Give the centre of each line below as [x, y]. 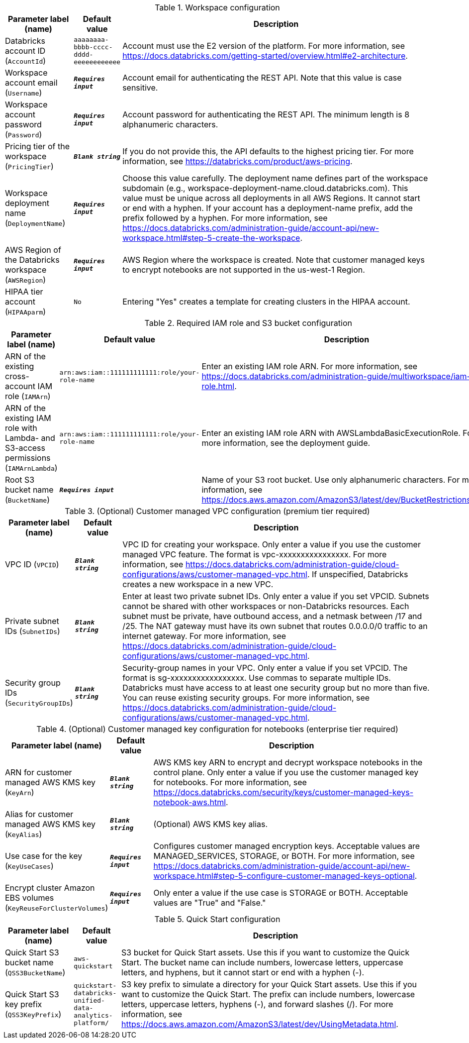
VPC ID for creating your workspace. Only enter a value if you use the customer [272, 544]
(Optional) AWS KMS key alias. [211, 824]
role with [21, 428]
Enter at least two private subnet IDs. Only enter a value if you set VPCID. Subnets [276, 596]
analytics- [93, 1015]
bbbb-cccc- [93, 47]
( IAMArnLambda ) [31, 468]
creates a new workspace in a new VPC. [198, 584]
